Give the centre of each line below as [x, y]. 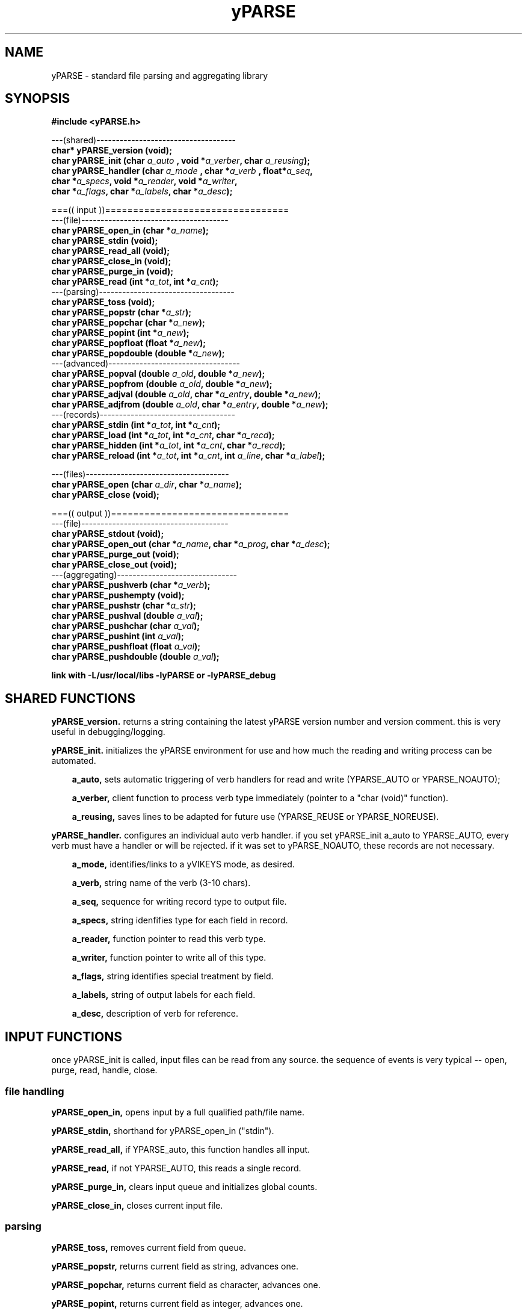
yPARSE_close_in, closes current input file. [137, 1205]
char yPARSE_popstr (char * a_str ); [121, 312]
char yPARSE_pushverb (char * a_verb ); [131, 585]
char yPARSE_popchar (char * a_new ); [128, 323]
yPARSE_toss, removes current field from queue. [149, 1247]
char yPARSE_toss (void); [103, 302]
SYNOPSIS [38, 99]
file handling [35, 1091]
